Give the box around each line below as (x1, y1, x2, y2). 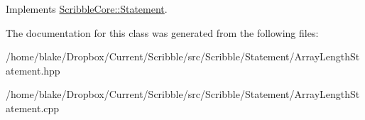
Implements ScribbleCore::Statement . (6, 1, 168, 16)
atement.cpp (6, 100, 60, 115)
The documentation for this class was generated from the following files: (6, 25, 319, 40)
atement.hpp (6, 62, 60, 77)
